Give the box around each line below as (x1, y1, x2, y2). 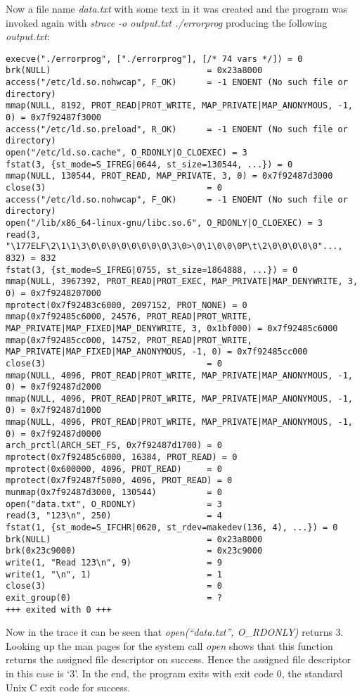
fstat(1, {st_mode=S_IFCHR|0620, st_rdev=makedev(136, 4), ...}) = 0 (6, 523, 338, 533)
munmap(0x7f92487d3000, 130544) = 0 (6, 487, 222, 498)
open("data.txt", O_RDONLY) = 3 (6, 499, 222, 509)
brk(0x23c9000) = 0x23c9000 (6, 546, 263, 556)
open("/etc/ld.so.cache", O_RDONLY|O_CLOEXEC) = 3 (6, 148, 247, 158)
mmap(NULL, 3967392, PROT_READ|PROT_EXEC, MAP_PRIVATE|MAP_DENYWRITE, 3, (6, 276, 358, 287)
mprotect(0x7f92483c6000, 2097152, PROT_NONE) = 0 (6, 300, 247, 310)
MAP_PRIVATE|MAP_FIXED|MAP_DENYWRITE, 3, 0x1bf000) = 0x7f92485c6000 (6, 323, 338, 333)
